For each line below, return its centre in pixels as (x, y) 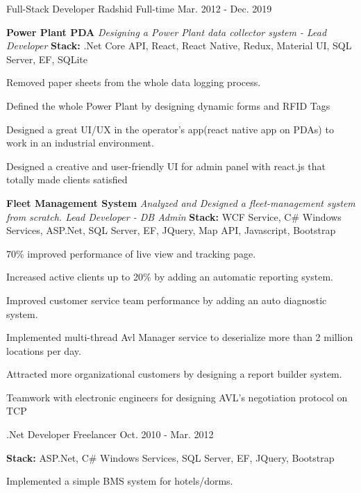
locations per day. (44, 350)
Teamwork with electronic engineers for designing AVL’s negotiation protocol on (177, 397)
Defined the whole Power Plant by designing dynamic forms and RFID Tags (168, 105)
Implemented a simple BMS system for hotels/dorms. (120, 481)
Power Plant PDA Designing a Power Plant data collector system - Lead (167, 32)
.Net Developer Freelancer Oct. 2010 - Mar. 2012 (110, 434)
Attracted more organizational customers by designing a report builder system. (174, 374)
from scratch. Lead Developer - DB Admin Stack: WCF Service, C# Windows (174, 216)
